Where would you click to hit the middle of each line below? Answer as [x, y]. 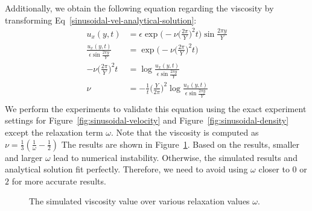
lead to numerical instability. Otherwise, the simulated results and [175, 157]
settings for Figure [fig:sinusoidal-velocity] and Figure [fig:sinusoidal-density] [147, 120]
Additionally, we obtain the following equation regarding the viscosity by [139, 8]
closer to [274, 169]
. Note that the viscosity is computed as [185, 132]
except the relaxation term [54, 132]
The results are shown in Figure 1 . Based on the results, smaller [180, 144]
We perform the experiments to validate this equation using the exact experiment [156, 108]
